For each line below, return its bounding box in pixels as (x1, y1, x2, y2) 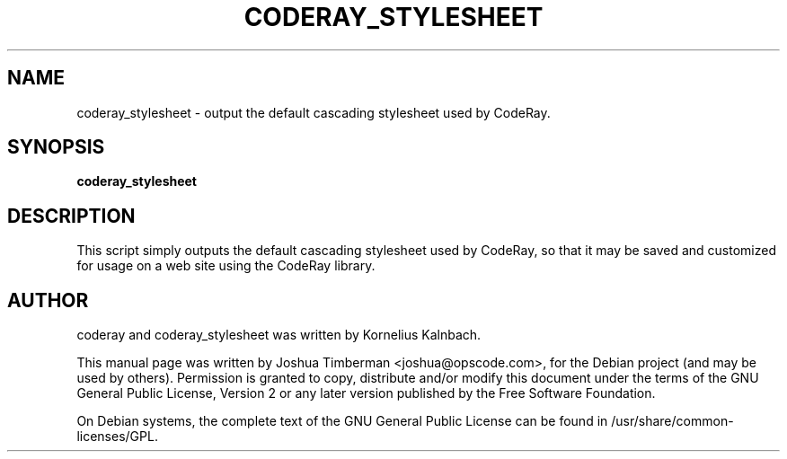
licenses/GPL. (76, 428, 158, 445)
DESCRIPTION (7, 204, 136, 227)
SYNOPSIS (7, 136, 105, 159)
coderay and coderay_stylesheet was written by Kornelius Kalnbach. (76, 327, 482, 343)
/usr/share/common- (611, 413, 734, 429)
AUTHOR (7, 288, 89, 312)
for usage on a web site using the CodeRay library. (76, 258, 376, 274)
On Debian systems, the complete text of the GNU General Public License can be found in (76, 413, 608, 429)
